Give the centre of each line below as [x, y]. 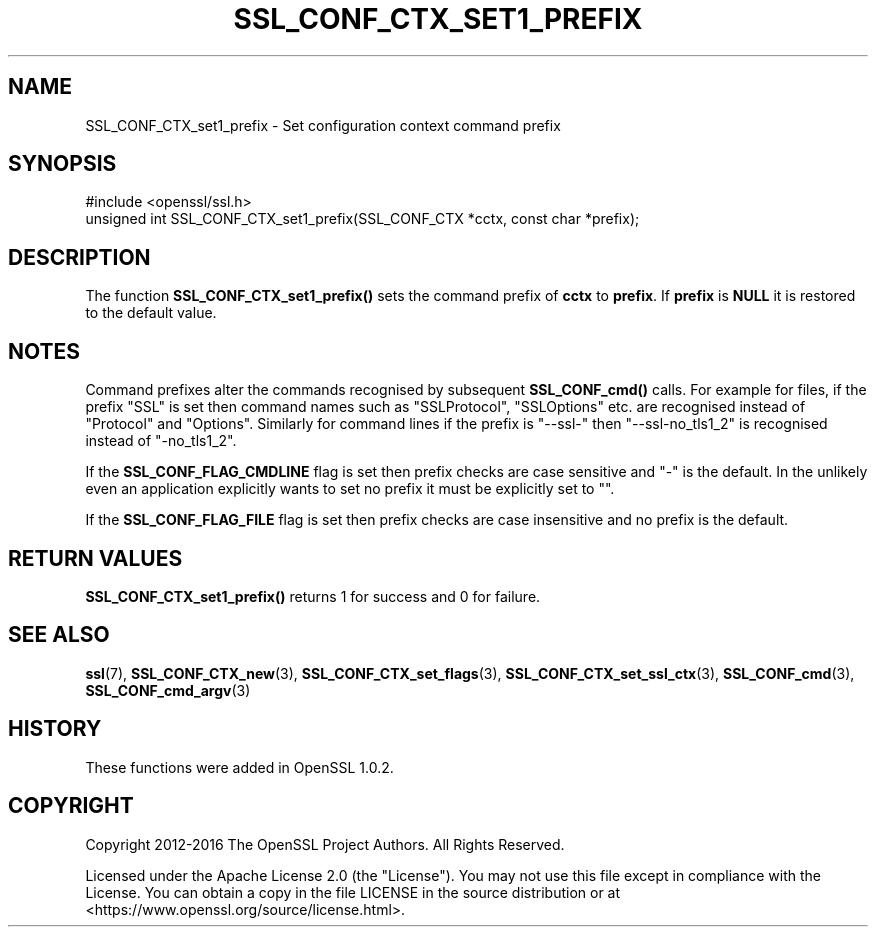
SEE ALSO [59, 635]
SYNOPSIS [62, 164]
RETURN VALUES [95, 558]
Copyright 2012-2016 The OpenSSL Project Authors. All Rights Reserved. [325, 844]
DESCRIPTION [79, 257]
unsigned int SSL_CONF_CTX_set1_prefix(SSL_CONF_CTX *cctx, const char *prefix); [362, 219]
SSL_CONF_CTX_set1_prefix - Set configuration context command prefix [323, 125]
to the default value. [151, 313]
